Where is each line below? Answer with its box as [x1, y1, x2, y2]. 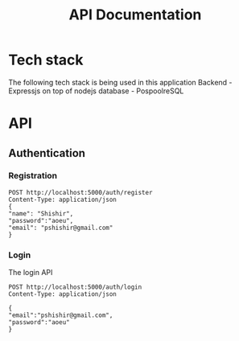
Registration [8, 170, 58, 182]
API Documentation [68, 6, 202, 24]
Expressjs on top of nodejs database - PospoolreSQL [8, 86, 184, 96]
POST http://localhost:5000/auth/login [8, 283, 142, 291]
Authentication [8, 146, 86, 160]
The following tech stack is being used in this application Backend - [8, 77, 233, 87]
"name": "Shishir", [8, 209, 74, 218]
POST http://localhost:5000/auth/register [8, 188, 153, 196]
